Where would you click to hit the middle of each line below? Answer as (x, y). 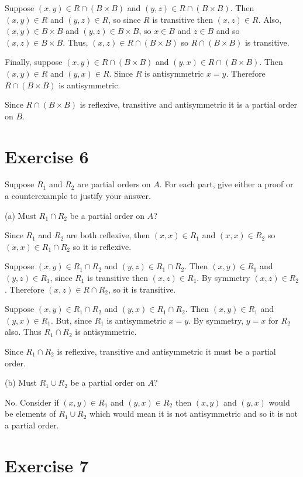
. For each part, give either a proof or (226, 184)
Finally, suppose (34, 62)
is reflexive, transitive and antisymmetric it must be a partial (166, 351)
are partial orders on (114, 184)
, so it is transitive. (142, 289)
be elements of (30, 413)
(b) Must (21, 382)
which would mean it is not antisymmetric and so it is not (194, 413)
